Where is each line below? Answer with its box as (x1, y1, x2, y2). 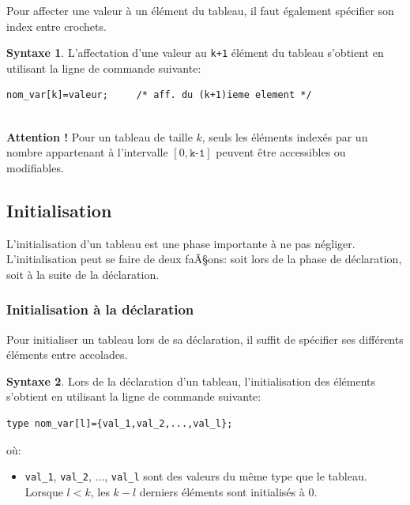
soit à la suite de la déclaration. (6, 266, 160, 282)
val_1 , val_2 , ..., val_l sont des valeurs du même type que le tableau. (24, 468, 367, 484)
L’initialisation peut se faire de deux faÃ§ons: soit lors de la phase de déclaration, (6, 251, 402, 267)
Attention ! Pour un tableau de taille (6, 128, 193, 145)
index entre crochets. (6, 17, 107, 34)
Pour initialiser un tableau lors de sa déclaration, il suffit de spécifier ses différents (6, 330, 404, 347)
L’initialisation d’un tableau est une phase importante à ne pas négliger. (6, 235, 355, 251)
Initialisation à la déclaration (6, 300, 194, 319)
